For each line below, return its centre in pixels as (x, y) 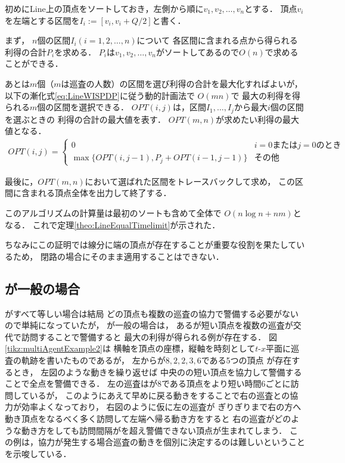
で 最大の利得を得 (266, 95)
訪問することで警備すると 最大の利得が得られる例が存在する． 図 (149, 336)
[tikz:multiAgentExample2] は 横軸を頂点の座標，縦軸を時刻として (130, 348)
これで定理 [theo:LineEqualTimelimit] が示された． (126, 224)
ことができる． (34, 63)
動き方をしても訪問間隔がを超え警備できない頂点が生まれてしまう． (154, 430)
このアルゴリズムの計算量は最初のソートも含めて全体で (113, 213)
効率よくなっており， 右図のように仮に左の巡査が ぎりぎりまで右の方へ (161, 407)
